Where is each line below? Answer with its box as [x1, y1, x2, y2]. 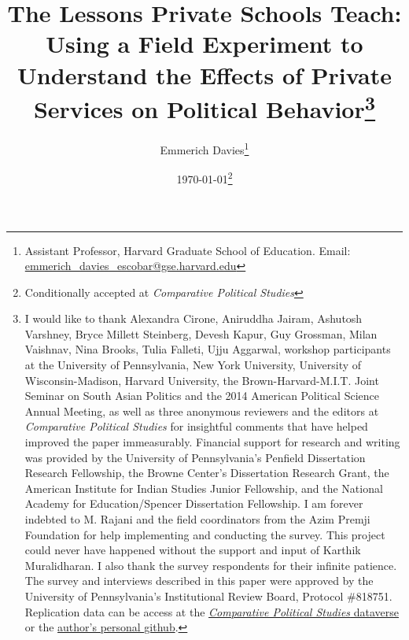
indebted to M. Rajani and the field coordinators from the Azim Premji [24, 511, 370, 527]
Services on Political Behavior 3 [33, 89, 376, 125]
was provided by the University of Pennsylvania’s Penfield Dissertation [24, 449, 366, 465]
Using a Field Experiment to [46, 28, 363, 60]
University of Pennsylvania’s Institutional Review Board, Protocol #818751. [24, 587, 392, 604]
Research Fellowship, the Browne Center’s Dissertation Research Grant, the [24, 464, 389, 481]
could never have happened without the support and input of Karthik [24, 542, 361, 558]
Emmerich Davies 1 [160, 139, 249, 157]
